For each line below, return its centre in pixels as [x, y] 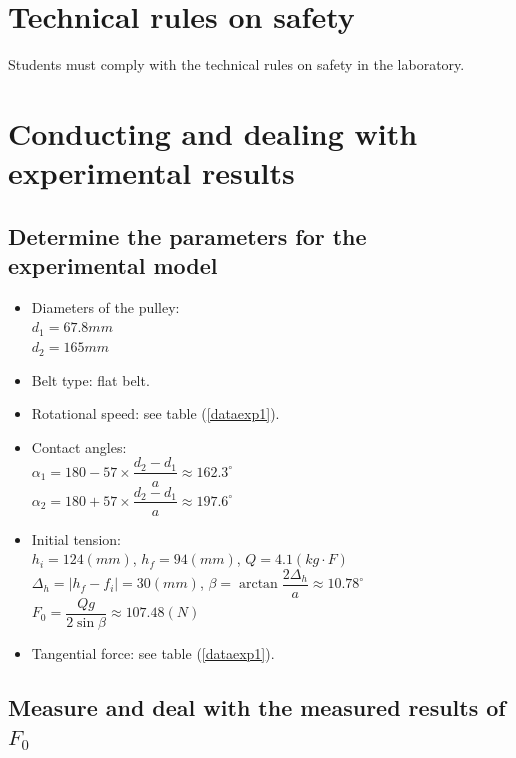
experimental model [113, 265]
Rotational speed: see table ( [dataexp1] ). [155, 413]
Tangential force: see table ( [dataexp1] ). [153, 652]
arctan [258, 584]
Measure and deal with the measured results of [257, 706]
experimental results [151, 172]
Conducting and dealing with [213, 132]
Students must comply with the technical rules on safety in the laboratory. [236, 64]
